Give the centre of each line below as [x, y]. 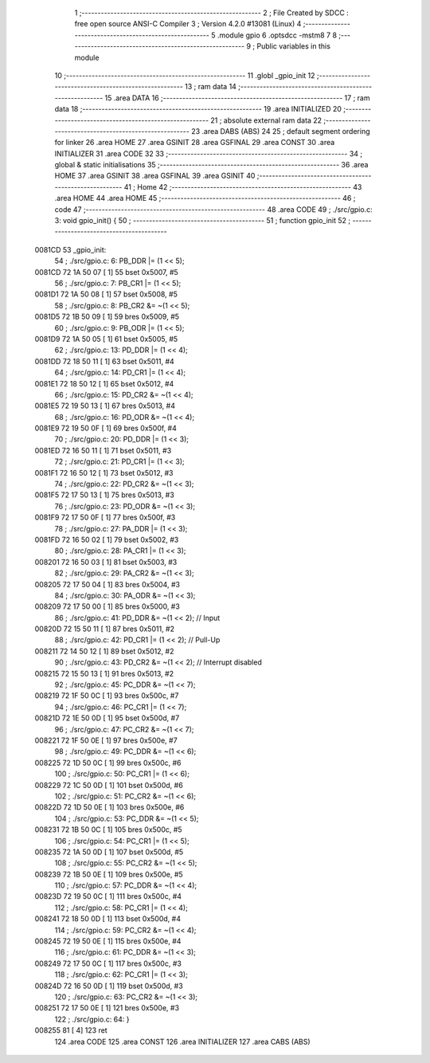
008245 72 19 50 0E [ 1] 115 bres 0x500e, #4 [108, 941]
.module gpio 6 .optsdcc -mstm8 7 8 [277, 35]
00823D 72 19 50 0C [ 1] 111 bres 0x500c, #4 [108, 896]
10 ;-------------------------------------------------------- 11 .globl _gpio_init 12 [185, 75]
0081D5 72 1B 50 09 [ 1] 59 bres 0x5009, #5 [107, 317]
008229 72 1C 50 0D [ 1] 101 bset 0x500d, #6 [109, 785]
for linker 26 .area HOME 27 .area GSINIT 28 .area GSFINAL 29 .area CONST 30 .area [195, 143]
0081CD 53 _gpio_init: [70, 249]
